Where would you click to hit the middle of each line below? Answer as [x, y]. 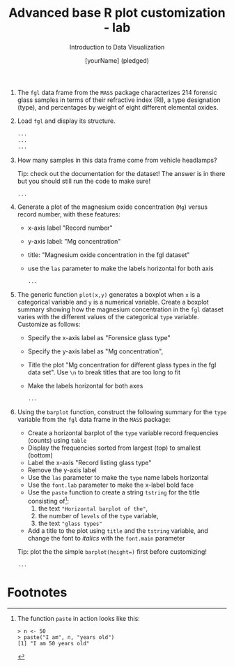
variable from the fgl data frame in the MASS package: [94, 420]
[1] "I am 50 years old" [53, 643]
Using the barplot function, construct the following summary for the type [122, 412]
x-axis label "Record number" [70, 228]
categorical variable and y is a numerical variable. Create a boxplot [113, 302]
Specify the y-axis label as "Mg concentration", [95, 351]
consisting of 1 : [48, 500]
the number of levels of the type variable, [98, 515]
